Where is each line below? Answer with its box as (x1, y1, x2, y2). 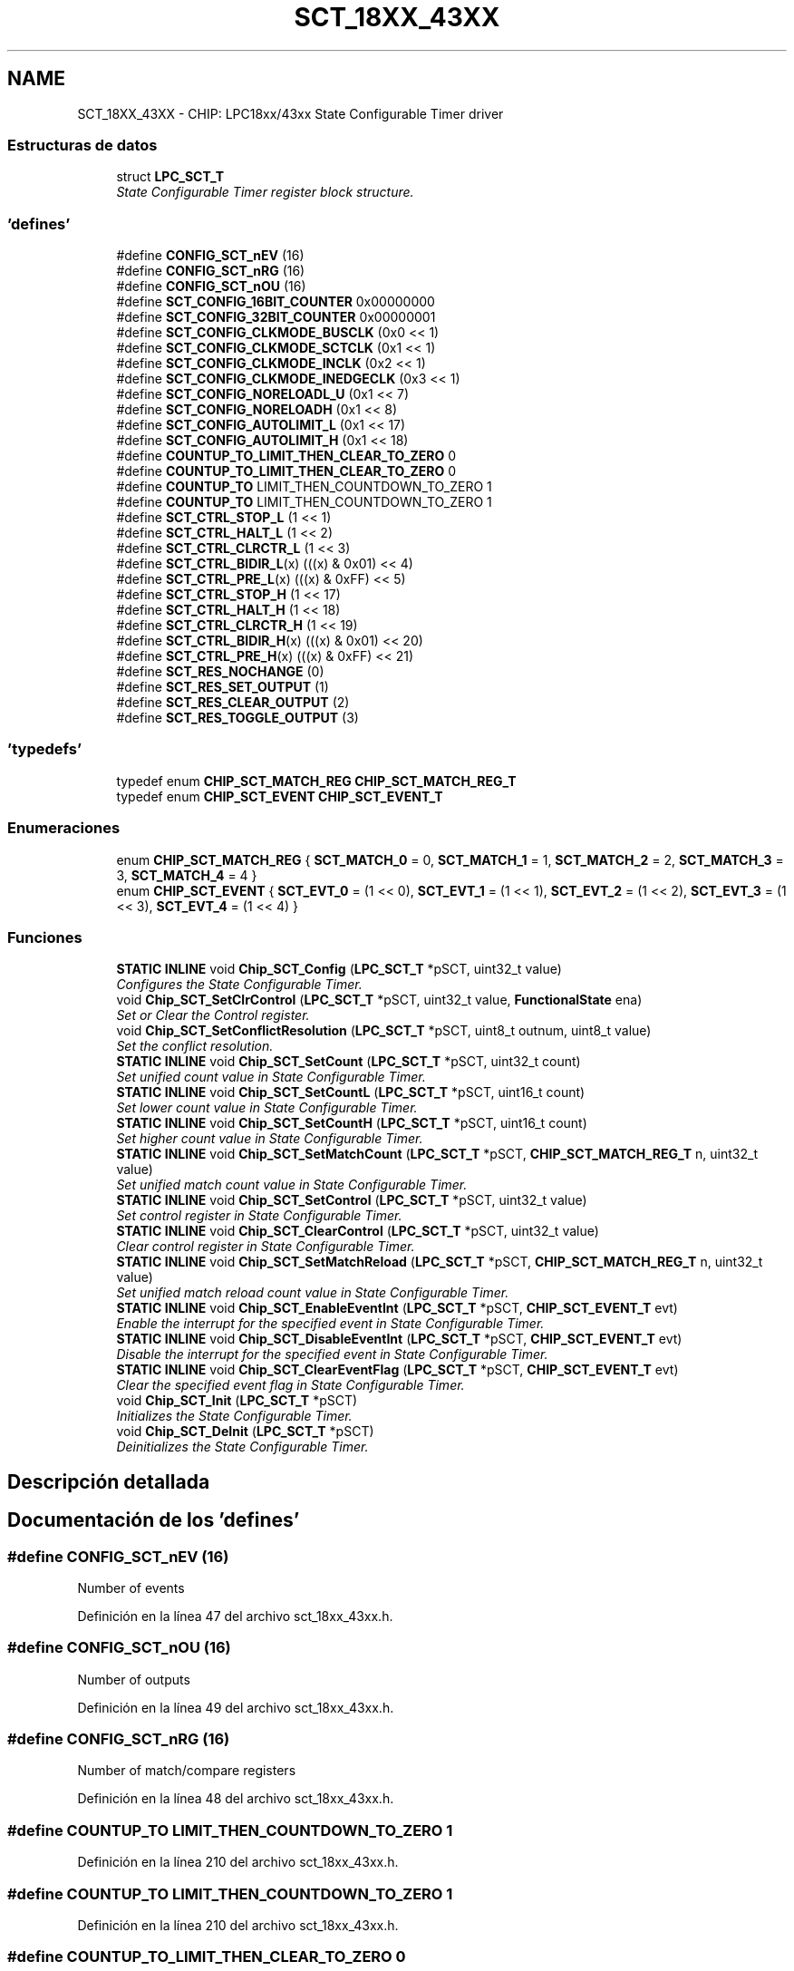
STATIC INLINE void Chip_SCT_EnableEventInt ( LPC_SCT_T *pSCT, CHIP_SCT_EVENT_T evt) (116, 1300, 678, 1316)
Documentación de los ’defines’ (7, 1509, 300, 1532)
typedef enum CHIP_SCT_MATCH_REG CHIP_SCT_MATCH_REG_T (116, 772, 517, 789)
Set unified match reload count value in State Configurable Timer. (116, 1285, 509, 1301)
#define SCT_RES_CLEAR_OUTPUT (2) (116, 694, 350, 711)
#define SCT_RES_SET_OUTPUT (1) (116, 679, 329, 695)
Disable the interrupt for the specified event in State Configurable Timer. (116, 1346, 548, 1363)
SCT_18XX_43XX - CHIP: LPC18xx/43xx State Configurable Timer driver (77, 105, 504, 121)
